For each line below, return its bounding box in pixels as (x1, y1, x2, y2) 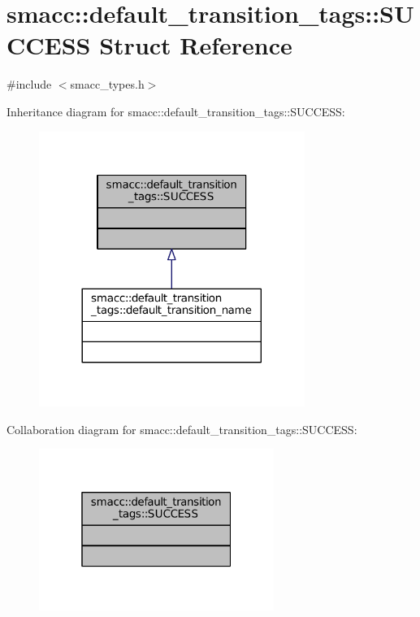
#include (6, 76, 52, 93)
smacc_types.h (70, 76, 145, 93)
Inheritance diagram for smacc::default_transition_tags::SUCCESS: (6, 102, 345, 119)
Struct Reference (99, 28, 292, 62)
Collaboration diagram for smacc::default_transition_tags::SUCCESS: (6, 420, 357, 437)
